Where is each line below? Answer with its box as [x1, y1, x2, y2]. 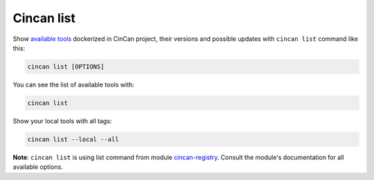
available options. [12, 163, 64, 171]
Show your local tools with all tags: [12, 116, 112, 125]
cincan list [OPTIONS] [27, 62, 105, 71]
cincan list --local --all [27, 135, 119, 143]
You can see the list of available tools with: [12, 80, 134, 89]
